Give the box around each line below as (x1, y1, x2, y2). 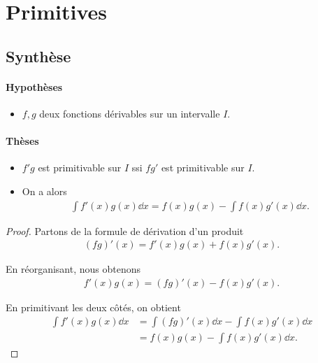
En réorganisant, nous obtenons (6, 262, 141, 276)
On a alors (22, 183, 67, 198)
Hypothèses (6, 79, 63, 94)
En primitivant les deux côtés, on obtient (6, 299, 181, 314)
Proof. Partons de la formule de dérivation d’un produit (6, 223, 244, 238)
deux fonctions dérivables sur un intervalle (39, 106, 220, 120)
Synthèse (6, 45, 71, 66)
